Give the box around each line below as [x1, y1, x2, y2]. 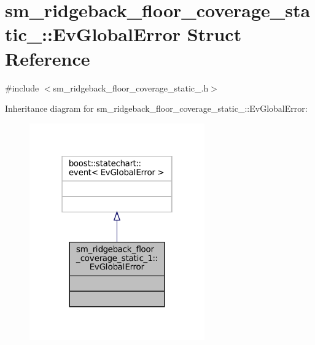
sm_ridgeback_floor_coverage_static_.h [53, 81, 209, 94]
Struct [187, 21, 242, 47]
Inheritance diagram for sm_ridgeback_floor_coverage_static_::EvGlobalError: [5, 102, 308, 115]
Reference [5, 45, 90, 71]
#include [5, 81, 39, 94]
